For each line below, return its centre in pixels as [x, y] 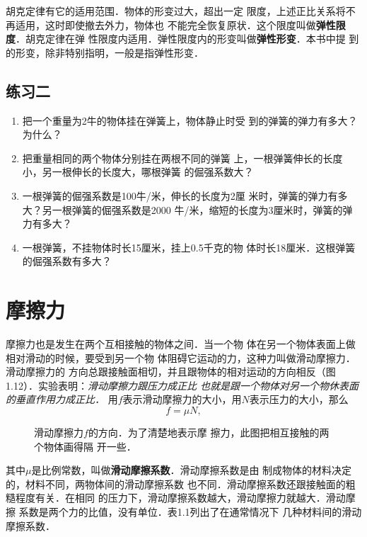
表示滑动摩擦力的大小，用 [182, 399]
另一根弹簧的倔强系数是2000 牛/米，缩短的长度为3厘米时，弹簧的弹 [197, 209]
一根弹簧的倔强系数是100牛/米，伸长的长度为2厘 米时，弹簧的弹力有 [180, 195]
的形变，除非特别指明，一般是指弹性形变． [105, 52]
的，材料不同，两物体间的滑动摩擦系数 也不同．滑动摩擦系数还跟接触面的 [176, 484]
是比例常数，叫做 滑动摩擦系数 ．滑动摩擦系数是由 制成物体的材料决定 [192, 470]
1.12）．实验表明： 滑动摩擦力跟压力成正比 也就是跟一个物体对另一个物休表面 [182, 385]
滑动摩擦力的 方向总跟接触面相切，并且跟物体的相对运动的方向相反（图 [171, 372]
